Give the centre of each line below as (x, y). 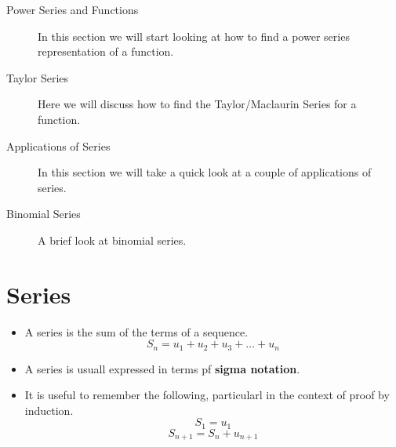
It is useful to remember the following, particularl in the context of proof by (207, 395)
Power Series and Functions (73, 9)
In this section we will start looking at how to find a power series (194, 36)
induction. (49, 410)
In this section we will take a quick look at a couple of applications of (205, 172)
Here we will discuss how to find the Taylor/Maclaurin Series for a (197, 104)
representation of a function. (106, 51)
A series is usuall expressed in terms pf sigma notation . (162, 368)
